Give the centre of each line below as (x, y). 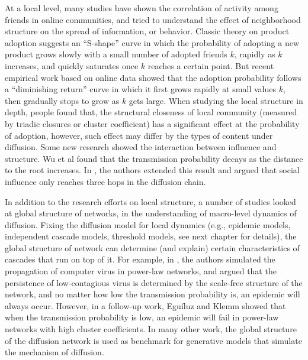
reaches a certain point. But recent (211, 65)
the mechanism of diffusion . (54, 352)
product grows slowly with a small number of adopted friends (116, 54)
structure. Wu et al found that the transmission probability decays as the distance (154, 158)
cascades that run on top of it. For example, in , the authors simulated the (140, 259)
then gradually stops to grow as (62, 100)
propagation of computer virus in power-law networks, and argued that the (141, 271)
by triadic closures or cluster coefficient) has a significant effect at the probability (152, 123)
